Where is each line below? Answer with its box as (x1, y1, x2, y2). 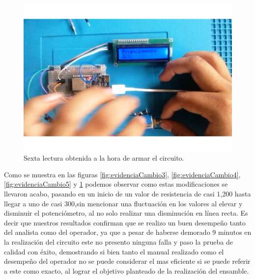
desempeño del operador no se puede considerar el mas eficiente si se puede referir (4, 256, 251, 266)
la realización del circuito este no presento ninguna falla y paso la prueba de (4, 237, 233, 247)
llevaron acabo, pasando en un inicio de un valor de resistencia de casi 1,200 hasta (4, 189, 251, 199)
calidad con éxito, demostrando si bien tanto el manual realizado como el (4, 246, 224, 256)
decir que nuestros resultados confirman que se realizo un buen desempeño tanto (4, 217, 246, 227)
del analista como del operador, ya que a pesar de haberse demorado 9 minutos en (4, 227, 252, 237)
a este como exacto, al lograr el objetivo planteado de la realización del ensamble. (4, 265, 249, 276)
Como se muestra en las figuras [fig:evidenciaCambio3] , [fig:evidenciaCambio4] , (4, 169, 241, 179)
